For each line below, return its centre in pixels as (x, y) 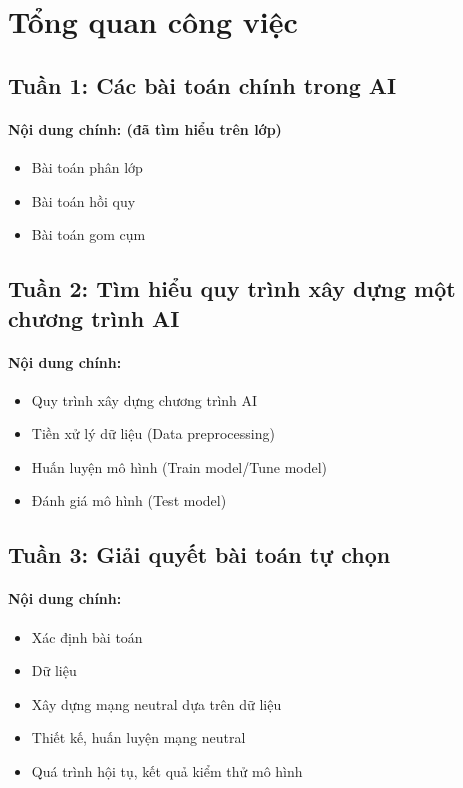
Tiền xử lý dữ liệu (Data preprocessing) (153, 433)
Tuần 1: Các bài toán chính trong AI (202, 84)
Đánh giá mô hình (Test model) (129, 500)
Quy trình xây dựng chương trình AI (144, 399)
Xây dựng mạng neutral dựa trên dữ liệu (156, 703)
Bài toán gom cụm (88, 234)
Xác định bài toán (87, 636)
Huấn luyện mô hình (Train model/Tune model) (179, 466)
